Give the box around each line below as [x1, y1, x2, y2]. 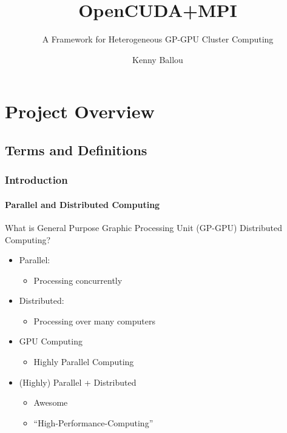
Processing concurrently [33, 274, 123, 286]
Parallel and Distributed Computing [5, 198, 160, 210]
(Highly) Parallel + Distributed [19, 375, 137, 388]
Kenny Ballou [132, 53, 183, 65]
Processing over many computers [33, 314, 156, 327]
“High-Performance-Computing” [33, 416, 154, 429]
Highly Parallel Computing [33, 355, 134, 368]
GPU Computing [19, 335, 83, 347]
